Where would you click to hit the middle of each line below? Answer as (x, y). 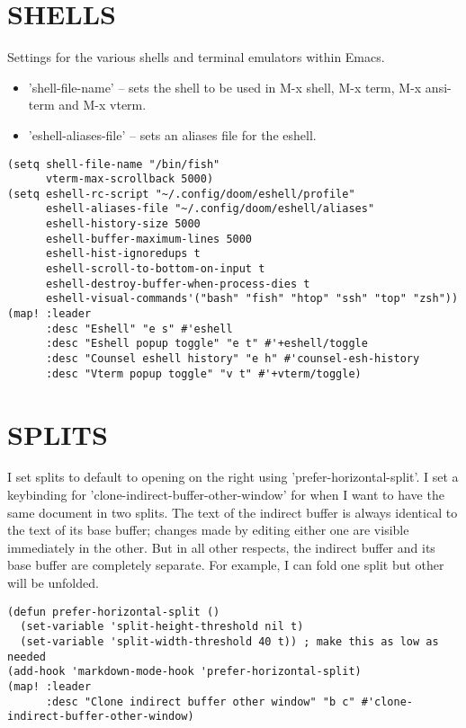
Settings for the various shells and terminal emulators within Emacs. (196, 57)
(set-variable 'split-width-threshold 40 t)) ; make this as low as (229, 641)
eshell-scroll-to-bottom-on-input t (155, 269)
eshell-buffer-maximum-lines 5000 (149, 239)
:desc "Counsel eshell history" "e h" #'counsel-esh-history (233, 359)
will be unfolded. (53, 583)
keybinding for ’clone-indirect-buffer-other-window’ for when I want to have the (226, 495)
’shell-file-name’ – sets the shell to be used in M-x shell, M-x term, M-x (225, 87)
